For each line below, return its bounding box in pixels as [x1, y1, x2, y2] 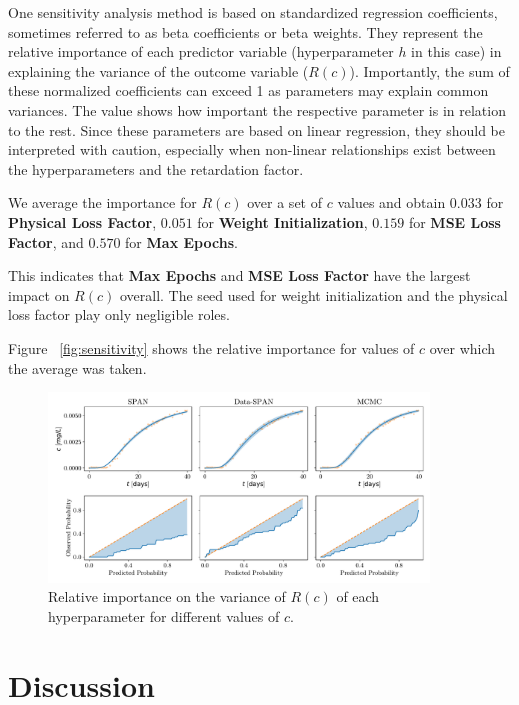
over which [429, 337, 496, 358]
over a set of [247, 192, 322, 213]
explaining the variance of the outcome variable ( [8, 60, 309, 81]
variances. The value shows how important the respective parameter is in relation [8, 99, 506, 120]
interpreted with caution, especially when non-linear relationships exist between [8, 139, 496, 160]
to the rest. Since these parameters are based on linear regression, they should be [8, 119, 505, 140]
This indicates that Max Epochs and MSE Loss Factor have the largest [8, 265, 471, 286]
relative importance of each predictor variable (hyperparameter [8, 41, 394, 62]
